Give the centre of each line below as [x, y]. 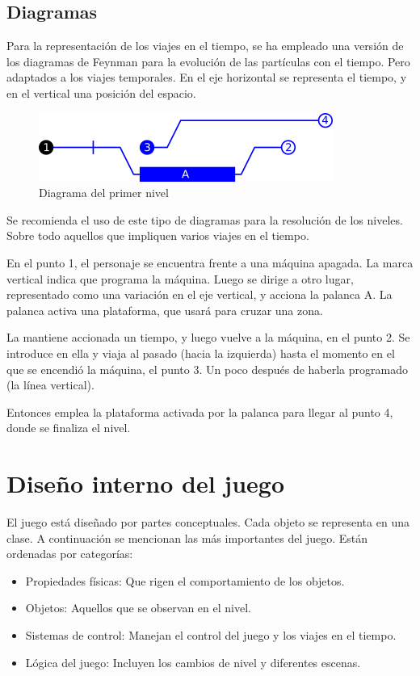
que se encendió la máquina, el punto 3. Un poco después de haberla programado [207, 369]
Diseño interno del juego [145, 483]
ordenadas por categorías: [70, 554]
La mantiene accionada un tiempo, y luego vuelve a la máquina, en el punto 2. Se [208, 337]
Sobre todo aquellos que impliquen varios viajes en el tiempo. [158, 235]
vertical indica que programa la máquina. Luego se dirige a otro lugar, [180, 278]
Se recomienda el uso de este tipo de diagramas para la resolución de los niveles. [205, 219]
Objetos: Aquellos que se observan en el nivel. [138, 608]
